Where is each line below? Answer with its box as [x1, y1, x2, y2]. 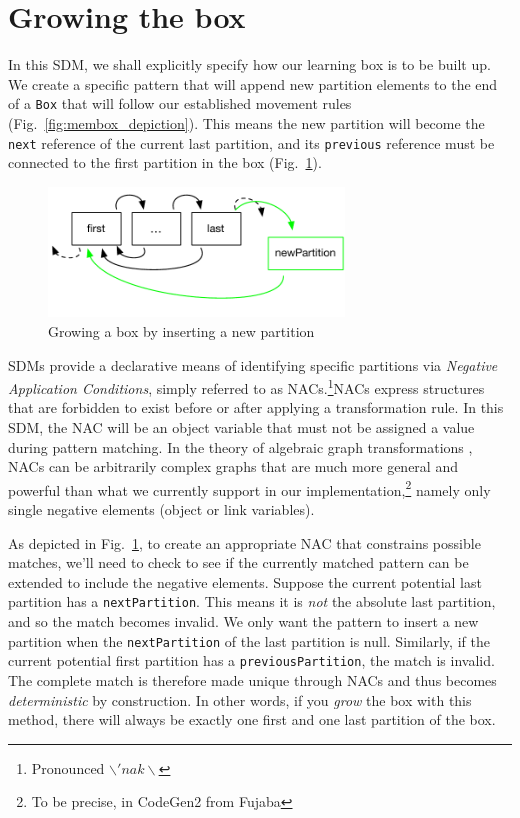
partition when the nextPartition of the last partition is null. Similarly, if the [8, 630, 490, 651]
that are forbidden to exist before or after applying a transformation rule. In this [8, 397, 504, 418]
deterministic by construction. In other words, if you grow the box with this [8, 689, 472, 710]
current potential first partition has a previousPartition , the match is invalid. [8, 650, 495, 671]
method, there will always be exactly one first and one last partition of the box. [8, 709, 496, 730]
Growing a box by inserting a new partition [48, 320, 315, 341]
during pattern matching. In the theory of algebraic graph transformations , [8, 436, 473, 457]
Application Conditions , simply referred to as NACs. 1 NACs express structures [8, 375, 485, 398]
